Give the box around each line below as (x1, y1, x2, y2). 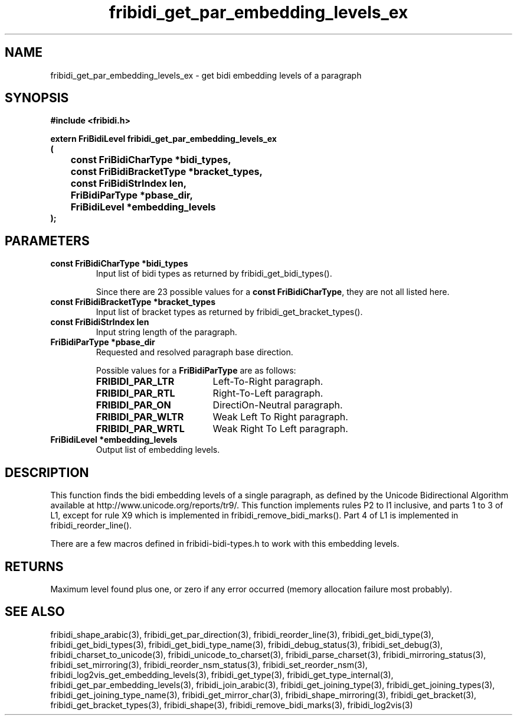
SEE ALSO (5, 604, 65, 620)
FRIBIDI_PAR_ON (96, 399, 171, 411)
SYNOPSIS (5, 90, 69, 106)
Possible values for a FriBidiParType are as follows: (96, 365, 296, 376)
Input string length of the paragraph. (96, 327, 237, 338)
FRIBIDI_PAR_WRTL (96, 423, 185, 435)
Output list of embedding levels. (96, 445, 220, 455)
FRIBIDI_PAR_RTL (96, 387, 175, 400)
